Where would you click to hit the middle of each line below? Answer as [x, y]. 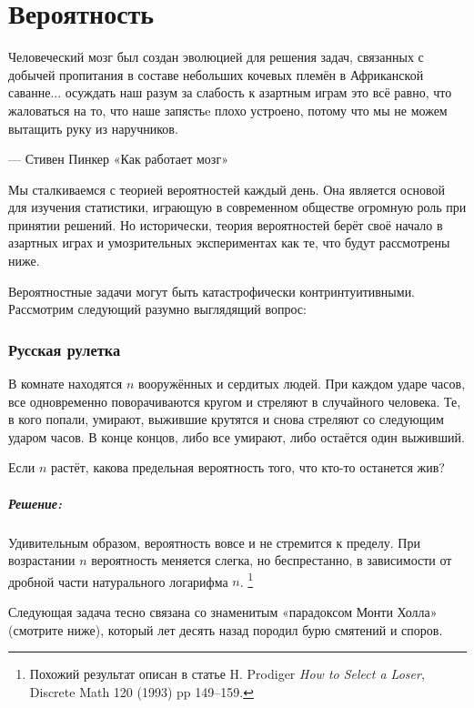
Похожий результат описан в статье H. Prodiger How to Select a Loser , [227, 674]
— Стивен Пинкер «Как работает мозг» [118, 159]
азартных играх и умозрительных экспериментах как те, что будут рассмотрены [229, 243]
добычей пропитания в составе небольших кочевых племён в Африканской [216, 74]
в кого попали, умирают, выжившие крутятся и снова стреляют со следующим [226, 419]
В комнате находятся [66, 384]
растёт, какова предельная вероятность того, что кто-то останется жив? [247, 467]
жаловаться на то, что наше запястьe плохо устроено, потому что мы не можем [228, 110]
